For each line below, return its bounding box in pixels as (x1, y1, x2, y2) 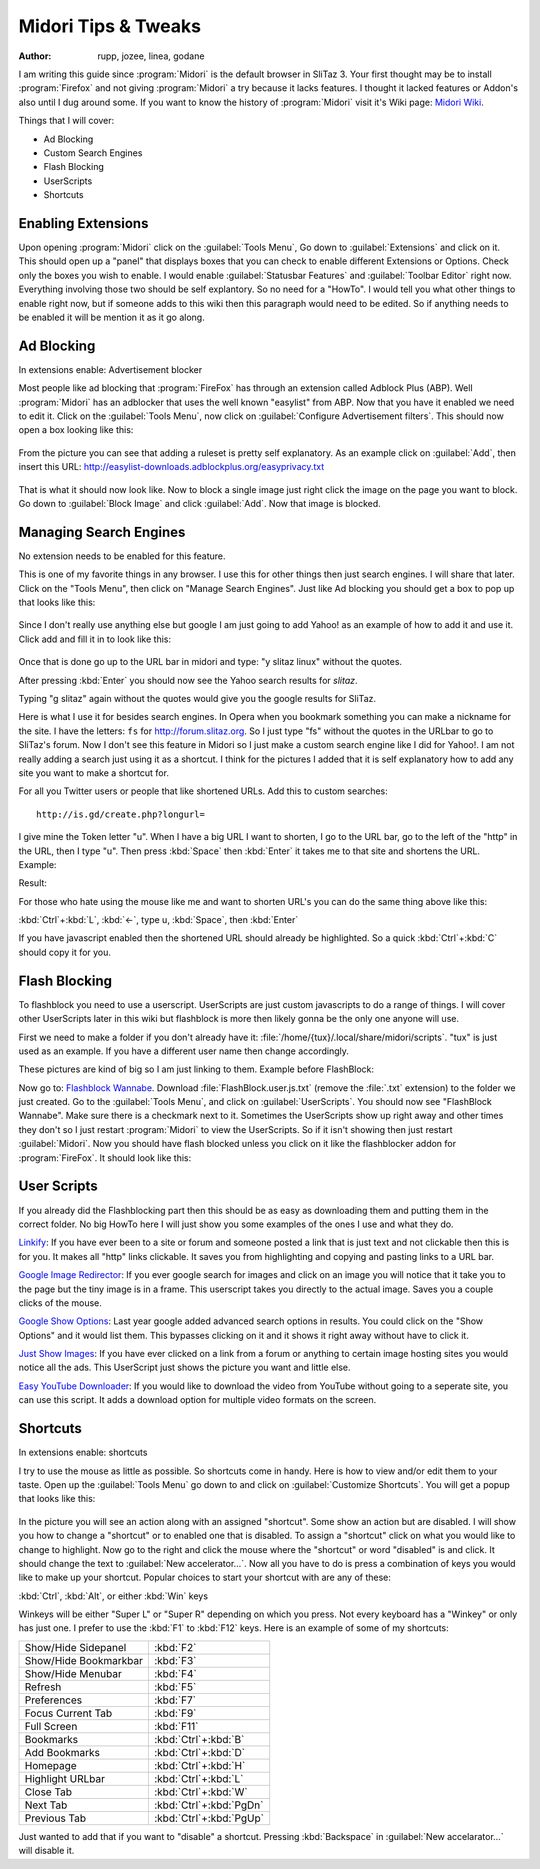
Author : (18, 50, 52, 62)
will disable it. (18, 1845, 75, 1857)
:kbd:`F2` (153, 1640, 197, 1654)
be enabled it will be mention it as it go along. (18, 311, 205, 323)
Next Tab (24, 1798, 68, 1812)
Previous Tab (24, 1811, 87, 1825)
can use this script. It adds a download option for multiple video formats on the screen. (18, 1394, 377, 1406)
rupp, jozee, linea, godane (97, 50, 205, 62)
